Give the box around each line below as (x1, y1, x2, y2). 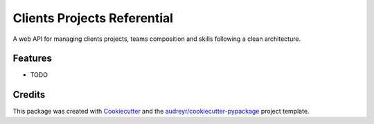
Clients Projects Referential (12, 10, 173, 26)
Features (12, 53, 52, 64)
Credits (12, 89, 46, 100)
